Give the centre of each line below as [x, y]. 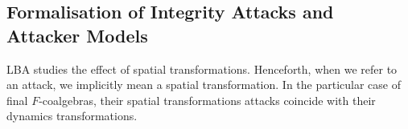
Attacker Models [77, 35]
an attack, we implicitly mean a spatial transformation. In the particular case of [204, 85]
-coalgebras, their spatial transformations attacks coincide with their [207, 100]
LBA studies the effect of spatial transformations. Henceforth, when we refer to [202, 69]
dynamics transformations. [72, 116]
